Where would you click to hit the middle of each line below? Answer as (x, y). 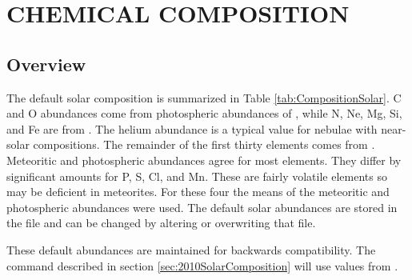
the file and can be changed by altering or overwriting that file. (161, 223)
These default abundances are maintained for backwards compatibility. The (191, 249)
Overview (46, 64)
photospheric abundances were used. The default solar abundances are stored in (202, 207)
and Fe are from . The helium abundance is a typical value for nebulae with (192, 128)
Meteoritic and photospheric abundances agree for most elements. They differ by (204, 160)
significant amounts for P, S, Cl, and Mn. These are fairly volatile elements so (197, 176)
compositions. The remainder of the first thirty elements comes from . (204, 144)
